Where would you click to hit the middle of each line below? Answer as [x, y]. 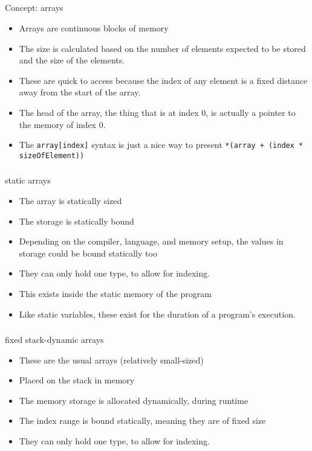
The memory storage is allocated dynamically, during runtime [134, 400]
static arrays [28, 180]
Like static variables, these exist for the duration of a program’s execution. [157, 314]
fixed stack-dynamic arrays [54, 340]
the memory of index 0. [62, 124]
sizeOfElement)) [52, 155]
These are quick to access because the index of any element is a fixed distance [163, 80]
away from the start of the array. [80, 92]
